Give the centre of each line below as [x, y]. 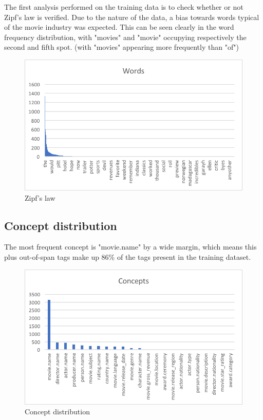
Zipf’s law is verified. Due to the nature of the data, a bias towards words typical [132, 17]
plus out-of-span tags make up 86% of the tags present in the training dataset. [128, 257]
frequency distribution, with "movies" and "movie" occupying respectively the [125, 37]
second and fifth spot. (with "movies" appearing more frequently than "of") [121, 47]
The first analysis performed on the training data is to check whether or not [124, 7]
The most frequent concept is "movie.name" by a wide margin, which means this [130, 247]
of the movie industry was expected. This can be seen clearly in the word [119, 27]
